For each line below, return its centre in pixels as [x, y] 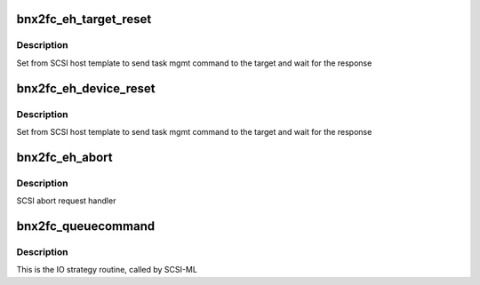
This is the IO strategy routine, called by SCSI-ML [107, 270]
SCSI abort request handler [66, 201]
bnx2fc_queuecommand [86, 226]
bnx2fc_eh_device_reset [86, 88]
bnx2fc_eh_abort [64, 157]
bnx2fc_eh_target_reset [84, 19]
